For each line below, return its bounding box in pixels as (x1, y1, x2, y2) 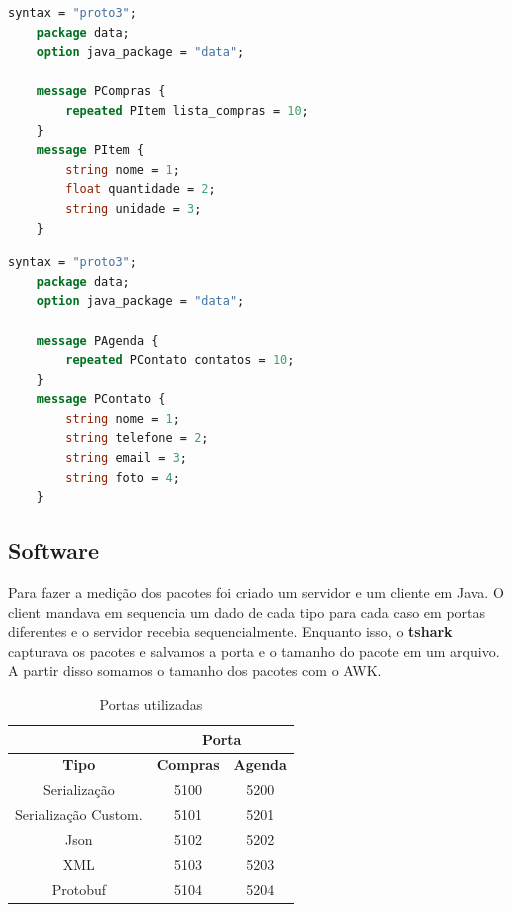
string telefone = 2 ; (65, 431, 209, 446)
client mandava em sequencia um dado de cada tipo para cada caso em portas (8, 601, 486, 622)
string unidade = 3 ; (65, 201, 202, 216)
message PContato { (36, 392, 166, 407)
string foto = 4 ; (65, 470, 180, 485)
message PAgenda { (36, 333, 159, 348)
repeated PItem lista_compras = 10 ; (65, 103, 309, 118)
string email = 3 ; (65, 451, 188, 466)
